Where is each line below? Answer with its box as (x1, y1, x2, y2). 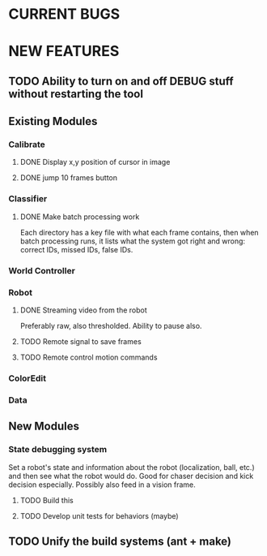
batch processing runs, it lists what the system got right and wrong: (19, 236, 245, 246)
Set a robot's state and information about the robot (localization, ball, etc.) (8, 462, 255, 472)
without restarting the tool (8, 87, 144, 101)
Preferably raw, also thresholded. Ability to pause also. (19, 321, 202, 330)
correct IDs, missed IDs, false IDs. (19, 244, 133, 254)
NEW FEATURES (8, 42, 120, 61)
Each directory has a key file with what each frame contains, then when (19, 227, 259, 237)
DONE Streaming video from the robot (19, 305, 147, 315)
